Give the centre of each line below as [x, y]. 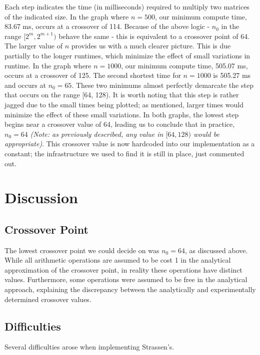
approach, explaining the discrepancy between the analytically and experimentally [130, 289]
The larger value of [33, 46]
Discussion [41, 197]
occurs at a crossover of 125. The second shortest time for [93, 75]
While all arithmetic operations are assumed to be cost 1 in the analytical [118, 260]
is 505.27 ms [232, 75]
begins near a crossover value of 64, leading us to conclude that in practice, [120, 124]
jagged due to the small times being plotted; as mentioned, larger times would [124, 104]
